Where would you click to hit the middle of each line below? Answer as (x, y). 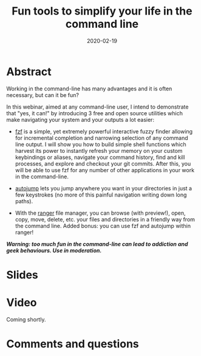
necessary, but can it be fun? (43, 95)
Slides (22, 275)
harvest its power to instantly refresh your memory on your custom (99, 150)
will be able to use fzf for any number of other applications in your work (105, 170)
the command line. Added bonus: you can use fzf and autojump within (103, 226)
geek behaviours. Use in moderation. (54, 250)
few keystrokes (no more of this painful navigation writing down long (101, 195)
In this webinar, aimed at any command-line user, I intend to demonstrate (97, 107)
